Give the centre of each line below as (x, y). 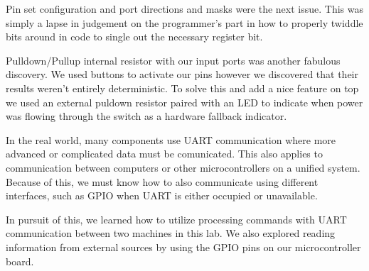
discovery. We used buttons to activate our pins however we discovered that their (182, 74)
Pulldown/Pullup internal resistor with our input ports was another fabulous (173, 60)
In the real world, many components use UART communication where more (171, 139)
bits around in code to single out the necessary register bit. (134, 37)
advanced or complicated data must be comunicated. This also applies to (164, 154)
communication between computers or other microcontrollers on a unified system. (183, 167)
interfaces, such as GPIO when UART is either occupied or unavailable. (162, 195)
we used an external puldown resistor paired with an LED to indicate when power (184, 102)
